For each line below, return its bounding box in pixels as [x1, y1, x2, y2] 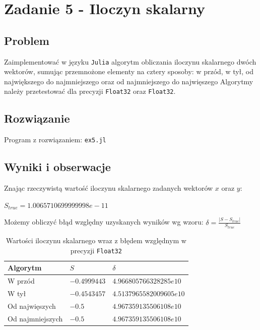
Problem [4, 32, 49, 48]
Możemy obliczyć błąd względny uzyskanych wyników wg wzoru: [4, 216, 204, 227]
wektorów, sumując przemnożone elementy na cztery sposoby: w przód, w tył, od [4, 66, 254, 77]
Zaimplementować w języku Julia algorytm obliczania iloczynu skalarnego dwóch [4, 56, 256, 67]
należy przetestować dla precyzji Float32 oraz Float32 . [4, 86, 176, 96]
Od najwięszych [8, 300, 56, 311]
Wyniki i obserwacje [4, 159, 111, 175]
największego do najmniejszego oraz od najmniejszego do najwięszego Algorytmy [4, 76, 253, 86]
